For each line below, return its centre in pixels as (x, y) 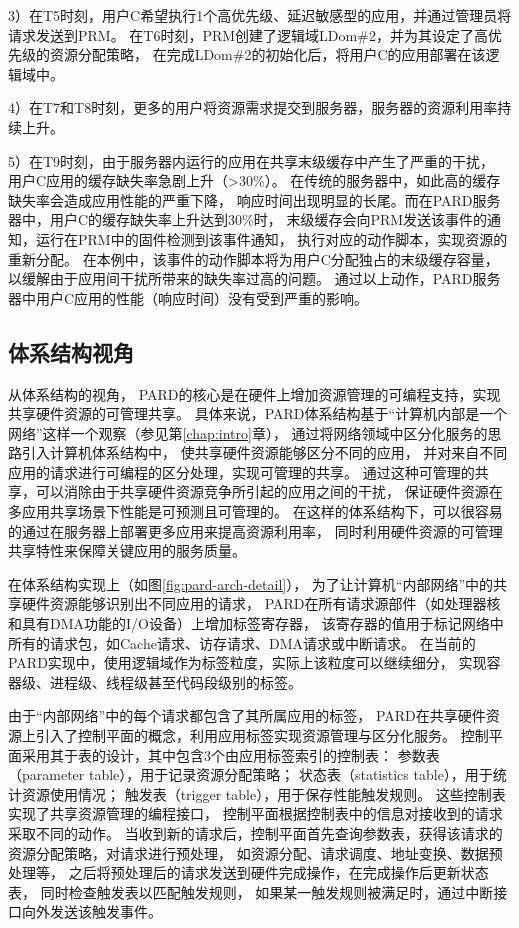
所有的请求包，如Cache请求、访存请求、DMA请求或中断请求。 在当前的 (242, 642)
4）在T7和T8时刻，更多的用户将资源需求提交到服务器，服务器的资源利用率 (253, 107)
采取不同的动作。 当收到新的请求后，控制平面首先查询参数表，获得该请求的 (255, 832)
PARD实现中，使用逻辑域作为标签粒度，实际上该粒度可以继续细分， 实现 (247, 662)
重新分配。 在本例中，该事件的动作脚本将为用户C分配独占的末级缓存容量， (253, 258)
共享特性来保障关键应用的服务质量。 (127, 550)
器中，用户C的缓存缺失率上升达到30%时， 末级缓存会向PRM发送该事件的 (248, 219)
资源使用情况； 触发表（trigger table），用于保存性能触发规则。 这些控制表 (263, 793)
